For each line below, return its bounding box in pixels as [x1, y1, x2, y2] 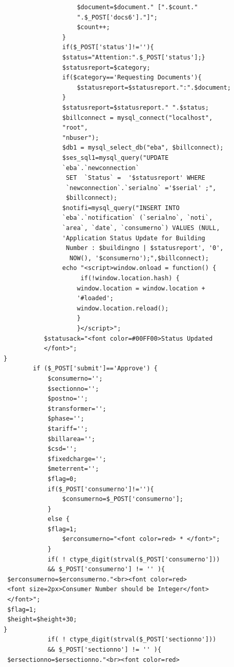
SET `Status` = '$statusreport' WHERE [66, 174, 205, 182]
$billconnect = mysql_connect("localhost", [62, 114, 213, 121]
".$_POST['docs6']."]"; [77, 13, 158, 21]
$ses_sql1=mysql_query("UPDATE [62, 154, 169, 161]
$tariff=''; [47, 425, 88, 432]
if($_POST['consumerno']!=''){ [47, 485, 154, 493]
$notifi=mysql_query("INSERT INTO [62, 204, 180, 212]
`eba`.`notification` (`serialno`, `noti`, [62, 214, 213, 222]
